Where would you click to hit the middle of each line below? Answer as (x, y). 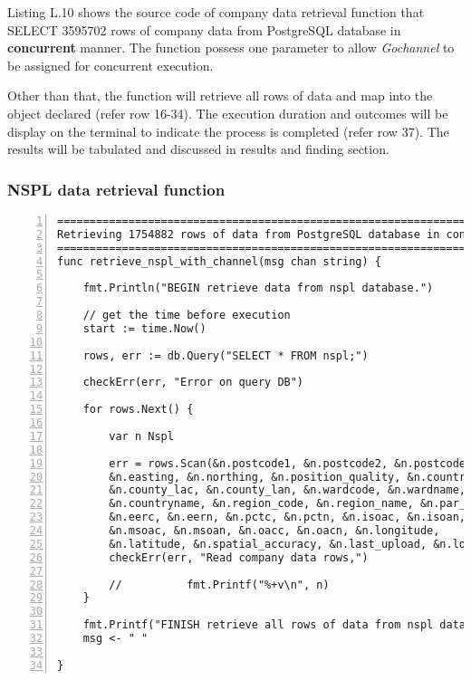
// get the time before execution (187, 316)
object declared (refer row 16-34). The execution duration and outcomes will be (228, 113)
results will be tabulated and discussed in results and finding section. (198, 149)
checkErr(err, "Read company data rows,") (239, 557)
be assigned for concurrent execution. (111, 65)
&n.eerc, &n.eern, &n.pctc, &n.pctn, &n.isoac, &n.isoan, (288, 517)
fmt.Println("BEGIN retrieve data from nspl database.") (258, 288)
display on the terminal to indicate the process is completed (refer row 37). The (228, 131)
